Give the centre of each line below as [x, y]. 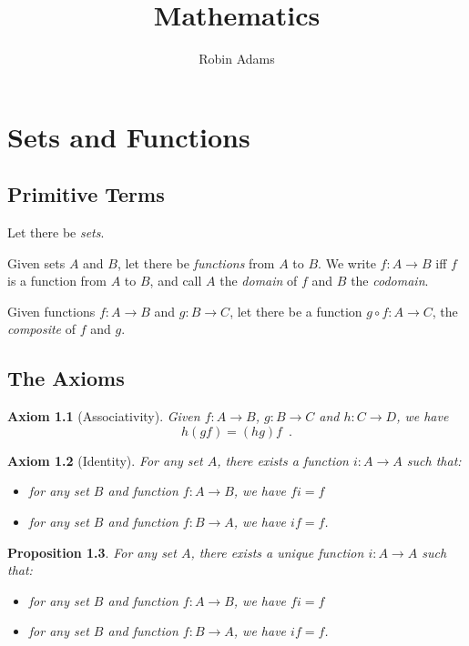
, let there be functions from [196, 262]
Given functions [51, 311]
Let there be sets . [56, 232]
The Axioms [66, 378]
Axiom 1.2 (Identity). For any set [105, 460]
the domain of [259, 281]
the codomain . [390, 281]
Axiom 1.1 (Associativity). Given [104, 416]
